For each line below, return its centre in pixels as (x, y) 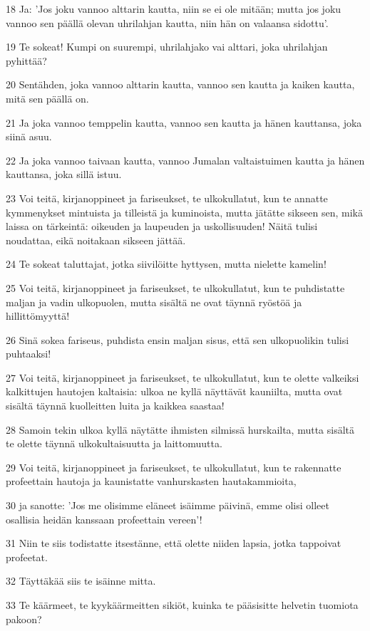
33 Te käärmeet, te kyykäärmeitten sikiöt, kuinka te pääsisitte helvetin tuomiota (182, 605)
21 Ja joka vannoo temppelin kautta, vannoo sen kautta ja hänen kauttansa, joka (184, 122)
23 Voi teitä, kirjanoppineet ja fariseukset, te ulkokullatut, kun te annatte (167, 198)
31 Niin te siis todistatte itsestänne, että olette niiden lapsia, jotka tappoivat (174, 543)
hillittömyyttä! (38, 316)
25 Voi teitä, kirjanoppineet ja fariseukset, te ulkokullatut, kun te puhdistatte (175, 287)
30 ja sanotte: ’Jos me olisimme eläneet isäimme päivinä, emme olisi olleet (168, 505)
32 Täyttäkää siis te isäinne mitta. (81, 581)
